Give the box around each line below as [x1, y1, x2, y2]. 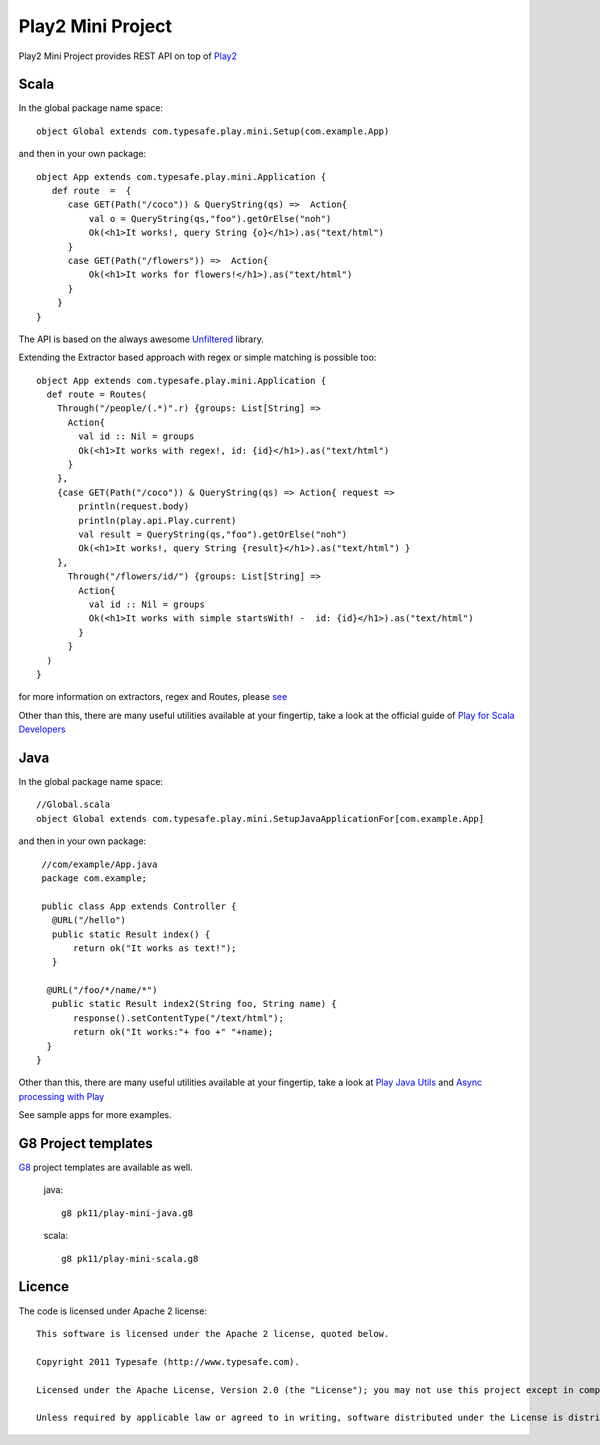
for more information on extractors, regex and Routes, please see [18, 691, 288, 703]
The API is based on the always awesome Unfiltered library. [18, 333, 265, 345]
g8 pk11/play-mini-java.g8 [61, 1207, 194, 1219]
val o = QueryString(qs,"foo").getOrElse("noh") [88, 213, 332, 224]
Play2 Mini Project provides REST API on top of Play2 [18, 50, 237, 62]
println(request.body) [78, 501, 190, 512]
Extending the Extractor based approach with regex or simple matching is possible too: [18, 351, 377, 364]
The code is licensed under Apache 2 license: [18, 1305, 207, 1317]
